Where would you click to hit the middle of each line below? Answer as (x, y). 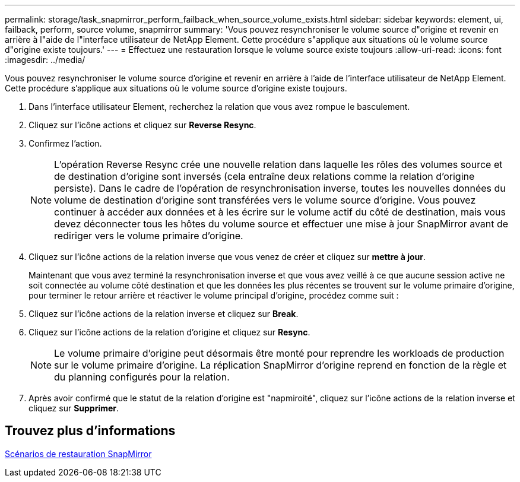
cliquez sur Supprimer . (74, 408)
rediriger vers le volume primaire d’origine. (149, 236)
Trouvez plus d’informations (90, 431)
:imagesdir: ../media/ (45, 60)
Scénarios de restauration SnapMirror (78, 454)
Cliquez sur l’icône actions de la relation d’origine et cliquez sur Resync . (169, 332)
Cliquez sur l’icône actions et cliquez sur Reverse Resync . (142, 125)
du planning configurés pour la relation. (142, 377)
